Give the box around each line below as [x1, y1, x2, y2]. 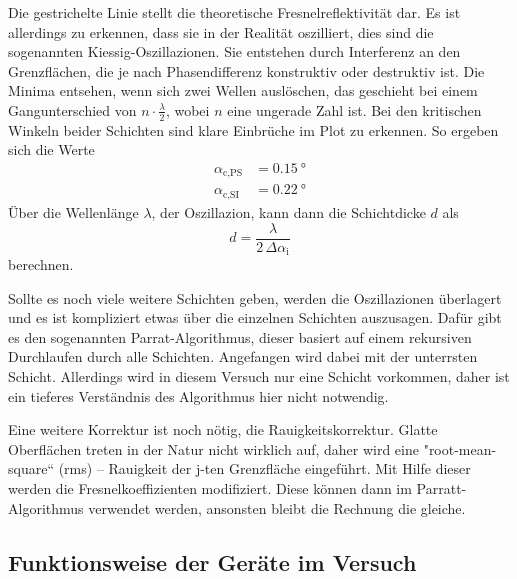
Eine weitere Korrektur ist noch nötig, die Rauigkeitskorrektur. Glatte [8, 419, 438, 440]
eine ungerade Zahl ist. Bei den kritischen [227, 99, 482, 120]
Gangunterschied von [8, 99, 137, 120]
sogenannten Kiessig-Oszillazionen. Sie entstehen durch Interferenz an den [8, 41, 461, 62]
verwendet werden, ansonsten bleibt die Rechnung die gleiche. [88, 497, 466, 518]
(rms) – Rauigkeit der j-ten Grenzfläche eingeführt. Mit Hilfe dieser [58, 458, 471, 479]
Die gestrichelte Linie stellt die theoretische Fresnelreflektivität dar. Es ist [8, 2, 461, 22]
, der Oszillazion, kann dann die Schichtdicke [151, 201, 426, 222]
